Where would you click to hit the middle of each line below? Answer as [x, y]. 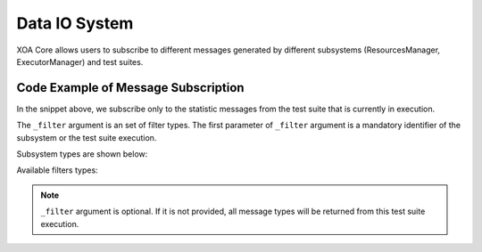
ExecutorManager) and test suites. [80, 61]
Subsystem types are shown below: [82, 154]
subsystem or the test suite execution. [87, 137]
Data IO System [75, 23]
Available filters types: [57, 170]
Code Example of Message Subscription [130, 88]
